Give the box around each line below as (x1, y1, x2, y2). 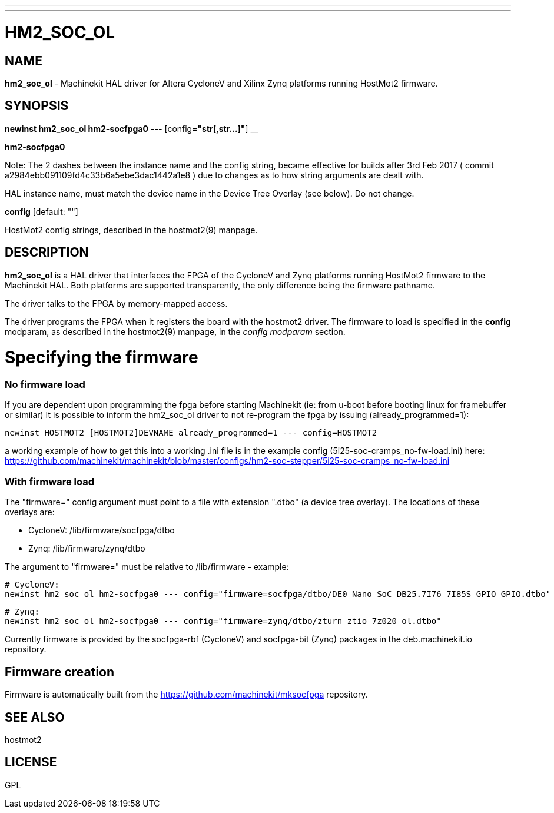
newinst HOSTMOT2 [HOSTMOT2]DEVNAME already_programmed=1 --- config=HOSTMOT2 (5, 428, 377, 438)
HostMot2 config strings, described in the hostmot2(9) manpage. (5, 224, 258, 235)
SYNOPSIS (5, 98, 69, 114)
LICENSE (5, 755, 57, 770)
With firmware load (5, 475, 94, 487)
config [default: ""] (5, 206, 78, 217)
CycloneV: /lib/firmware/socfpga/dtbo (28, 525, 175, 536)
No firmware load (5, 379, 85, 391)
